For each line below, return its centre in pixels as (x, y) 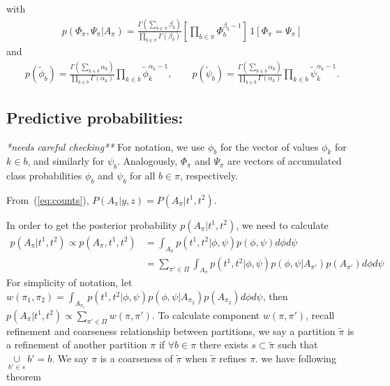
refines (233, 358)
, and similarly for (66, 161)
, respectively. (209, 176)
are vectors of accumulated (284, 161)
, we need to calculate (282, 224)
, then (275, 296)
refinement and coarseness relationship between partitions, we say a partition (171, 331)
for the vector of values (269, 146)
